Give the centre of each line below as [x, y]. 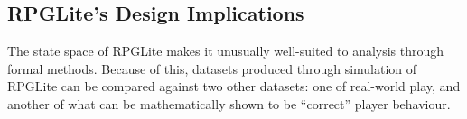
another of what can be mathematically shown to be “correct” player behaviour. [229, 103]
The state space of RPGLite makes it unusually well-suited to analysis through [226, 51]
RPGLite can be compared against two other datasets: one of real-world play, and [234, 86]
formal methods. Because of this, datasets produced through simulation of [212, 68]
